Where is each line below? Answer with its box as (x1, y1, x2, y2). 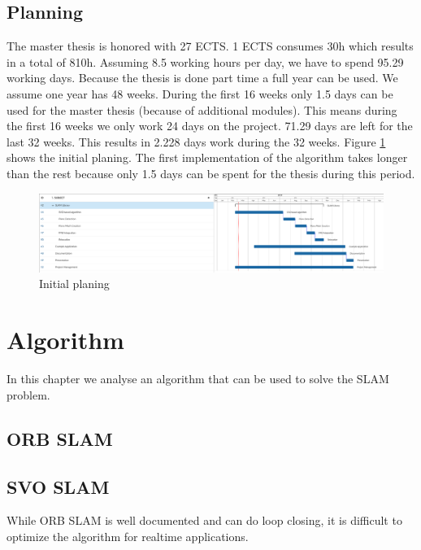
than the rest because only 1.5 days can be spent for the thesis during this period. (7, 164, 415, 181)
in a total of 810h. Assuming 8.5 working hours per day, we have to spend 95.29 (7, 53, 404, 70)
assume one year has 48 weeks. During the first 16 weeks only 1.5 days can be (7, 85, 393, 102)
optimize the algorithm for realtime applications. (7, 527, 249, 544)
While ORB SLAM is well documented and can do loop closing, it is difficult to (7, 512, 402, 529)
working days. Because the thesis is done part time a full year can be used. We (7, 69, 398, 86)
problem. (7, 386, 50, 403)
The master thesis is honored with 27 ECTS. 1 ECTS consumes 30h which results (7, 37, 414, 55)
